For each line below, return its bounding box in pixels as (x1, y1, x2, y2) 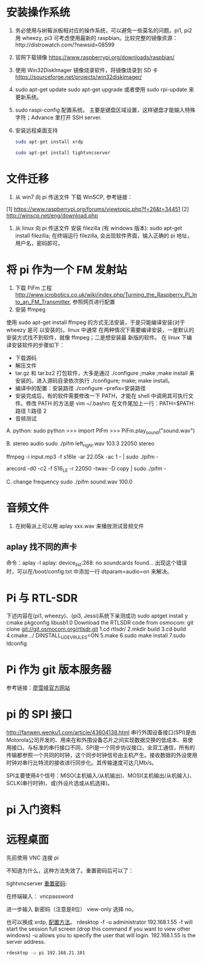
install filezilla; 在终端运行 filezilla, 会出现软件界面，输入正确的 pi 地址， (15, 231, 193, 239)
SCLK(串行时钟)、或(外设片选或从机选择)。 (6, 780, 113, 787)
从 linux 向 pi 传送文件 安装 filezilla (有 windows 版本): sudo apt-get (15, 224, 182, 231)
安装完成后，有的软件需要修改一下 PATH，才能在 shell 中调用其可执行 (15, 392, 189, 399)
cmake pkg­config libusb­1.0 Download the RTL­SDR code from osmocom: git (6, 619, 194, 626)
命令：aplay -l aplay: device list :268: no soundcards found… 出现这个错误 (6, 559, 187, 568)
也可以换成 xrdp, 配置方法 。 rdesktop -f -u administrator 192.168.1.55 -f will (6, 918, 193, 926)
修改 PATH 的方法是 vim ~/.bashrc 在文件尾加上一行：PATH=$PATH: (25, 399, 195, 406)
